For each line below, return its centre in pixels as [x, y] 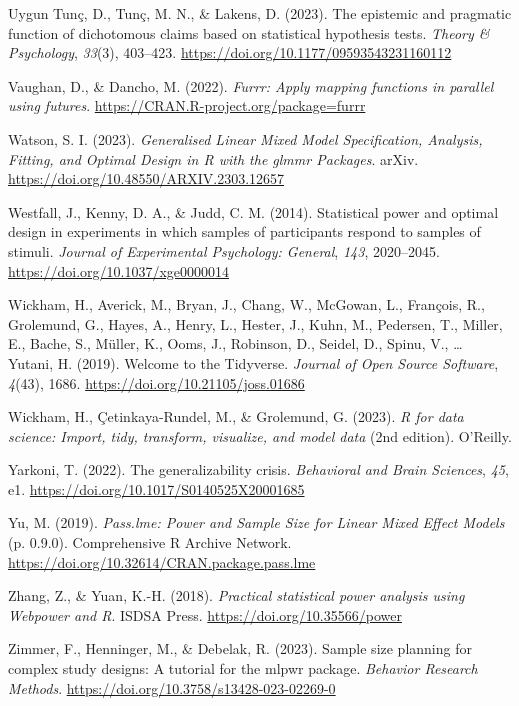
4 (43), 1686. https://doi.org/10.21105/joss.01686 [156, 382]
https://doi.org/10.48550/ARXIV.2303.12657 [146, 178]
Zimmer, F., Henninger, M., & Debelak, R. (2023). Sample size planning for [240, 648]
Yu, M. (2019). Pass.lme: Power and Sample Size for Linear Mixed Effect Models [256, 522]
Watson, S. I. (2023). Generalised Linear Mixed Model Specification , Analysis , [245, 138]
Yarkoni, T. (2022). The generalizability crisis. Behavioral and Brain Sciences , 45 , [258, 469]
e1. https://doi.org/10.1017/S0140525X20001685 [156, 488]
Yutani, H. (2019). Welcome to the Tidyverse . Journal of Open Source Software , [253, 362]
